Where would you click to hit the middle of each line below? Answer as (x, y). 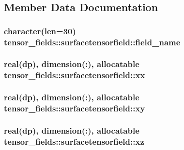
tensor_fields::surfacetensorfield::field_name (92, 42)
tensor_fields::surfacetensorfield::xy (75, 108)
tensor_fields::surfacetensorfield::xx (75, 75)
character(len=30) (40, 31)
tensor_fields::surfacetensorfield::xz (74, 141)
